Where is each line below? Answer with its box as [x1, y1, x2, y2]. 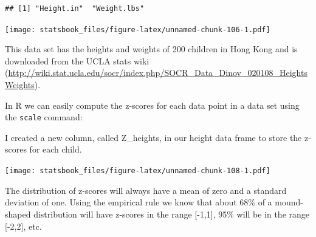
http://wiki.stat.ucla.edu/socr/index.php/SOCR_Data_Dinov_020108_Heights [8, 66, 307, 79]
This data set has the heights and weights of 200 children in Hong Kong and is [5, 43, 298, 55]
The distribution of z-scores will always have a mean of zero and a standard [5, 184, 287, 196]
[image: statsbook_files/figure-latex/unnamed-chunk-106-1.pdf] [5, 25, 270, 34]
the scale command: [5, 111, 83, 123]
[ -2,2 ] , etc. [5, 219, 42, 232]
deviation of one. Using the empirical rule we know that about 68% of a [5, 196, 272, 208]
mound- [275, 196, 303, 208]
